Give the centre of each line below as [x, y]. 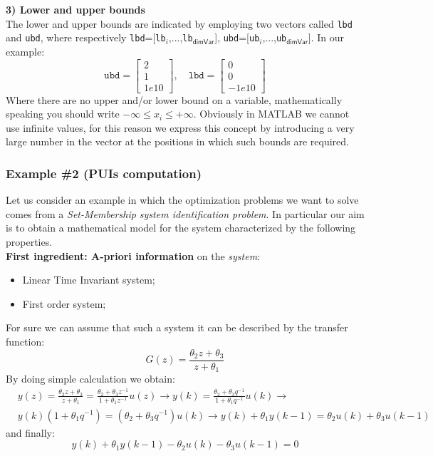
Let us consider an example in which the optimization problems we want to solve [182, 200]
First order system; [64, 303]
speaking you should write [63, 114]
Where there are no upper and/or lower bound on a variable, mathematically [174, 99]
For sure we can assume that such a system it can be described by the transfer [177, 327]
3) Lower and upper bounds [75, 9]
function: [25, 341]
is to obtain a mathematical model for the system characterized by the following [181, 228]
